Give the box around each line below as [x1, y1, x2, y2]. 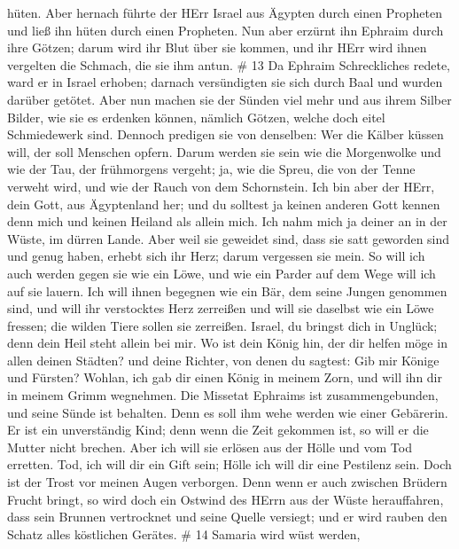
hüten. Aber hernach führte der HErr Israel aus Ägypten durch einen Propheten [7, 4, 442, 21]
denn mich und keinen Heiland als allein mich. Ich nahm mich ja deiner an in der [7, 212, 447, 231]
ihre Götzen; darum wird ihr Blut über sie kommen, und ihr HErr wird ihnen [7, 38, 427, 57]
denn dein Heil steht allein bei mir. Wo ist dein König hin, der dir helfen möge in [7, 333, 447, 352]
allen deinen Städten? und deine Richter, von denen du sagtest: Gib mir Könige [7, 350, 440, 369]
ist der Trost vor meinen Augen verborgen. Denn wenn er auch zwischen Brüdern [7, 473, 447, 491]
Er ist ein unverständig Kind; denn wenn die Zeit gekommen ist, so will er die [7, 420, 429, 439]
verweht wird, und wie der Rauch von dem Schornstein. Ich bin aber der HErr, [7, 176, 435, 195]
